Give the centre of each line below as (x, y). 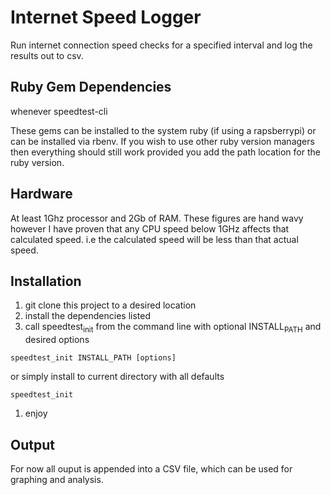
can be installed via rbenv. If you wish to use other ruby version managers (162, 141)
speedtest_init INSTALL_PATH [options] (93, 358)
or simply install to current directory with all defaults (117, 377)
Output (32, 444)
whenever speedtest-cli (59, 111)
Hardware (41, 194)
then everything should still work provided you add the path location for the (165, 152)
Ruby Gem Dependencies (91, 87)
